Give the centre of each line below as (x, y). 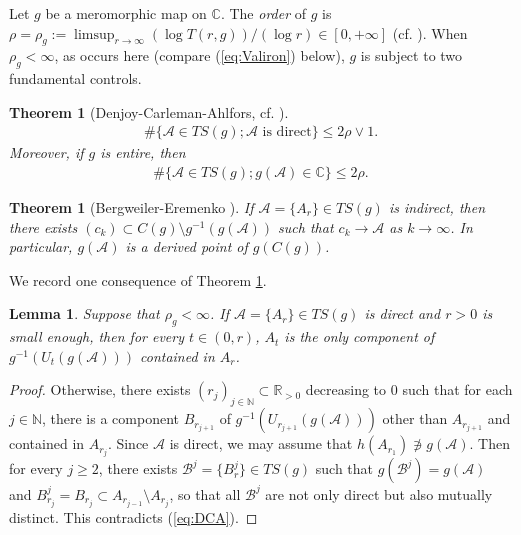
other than (415, 418)
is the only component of (359, 336)
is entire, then (143, 152)
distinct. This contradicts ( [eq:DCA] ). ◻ (133, 516)
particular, (41, 246)
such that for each (457, 389)
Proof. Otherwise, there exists (100, 389)
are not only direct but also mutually (379, 493)
